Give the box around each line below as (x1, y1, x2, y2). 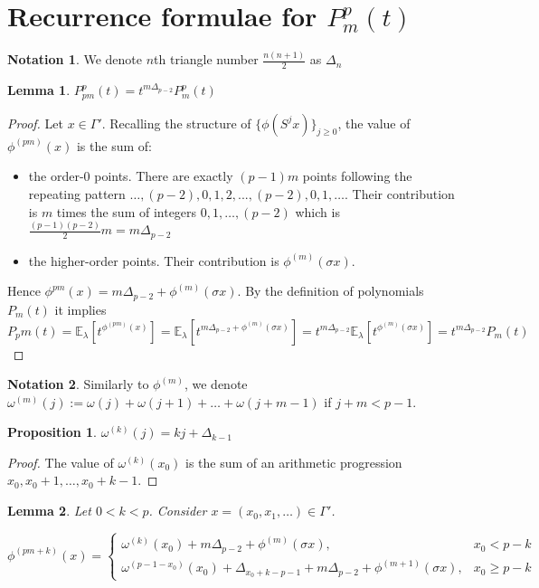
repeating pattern (28, 184, 126, 203)
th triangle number (154, 50, 259, 69)
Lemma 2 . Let (7, 501, 91, 520)
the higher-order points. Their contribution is (28, 251, 279, 270)
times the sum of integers (56, 202, 197, 221)
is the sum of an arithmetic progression (185, 452, 402, 471)
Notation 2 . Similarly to (7, 375, 149, 394)
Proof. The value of (7, 452, 114, 471)
